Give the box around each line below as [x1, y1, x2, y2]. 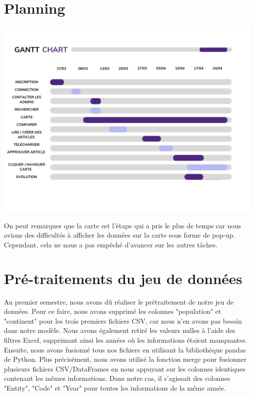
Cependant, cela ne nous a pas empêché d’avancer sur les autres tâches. [4, 239, 218, 249]
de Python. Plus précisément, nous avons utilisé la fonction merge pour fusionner [4, 354, 247, 364]
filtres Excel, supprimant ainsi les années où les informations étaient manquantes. [4, 335, 247, 345]
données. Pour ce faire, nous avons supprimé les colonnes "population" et [4, 306, 221, 316]
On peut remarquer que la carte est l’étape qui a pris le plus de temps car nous [4, 220, 241, 230]
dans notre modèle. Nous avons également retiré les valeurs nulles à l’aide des [4, 325, 235, 335]
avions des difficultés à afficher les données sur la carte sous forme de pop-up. [4, 230, 235, 240]
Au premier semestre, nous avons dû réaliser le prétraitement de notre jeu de [4, 296, 234, 307]
